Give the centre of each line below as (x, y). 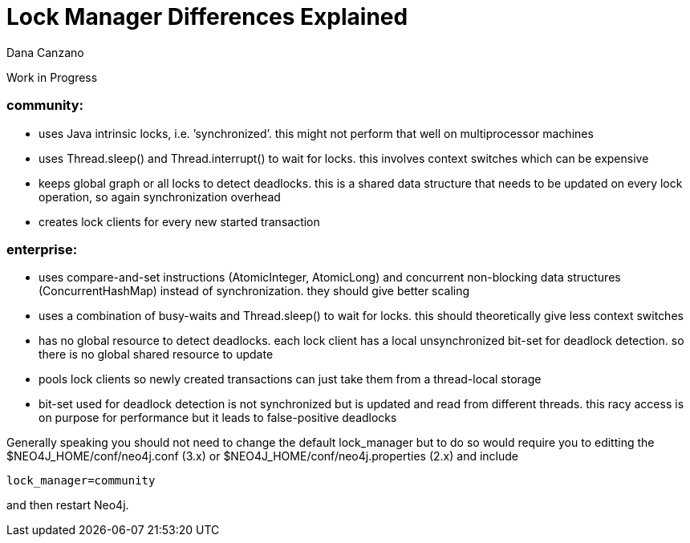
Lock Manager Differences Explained (207, 17)
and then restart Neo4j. (68, 505)
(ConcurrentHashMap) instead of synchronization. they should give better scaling (254, 291)
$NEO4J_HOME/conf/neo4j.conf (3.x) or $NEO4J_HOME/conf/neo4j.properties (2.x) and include (262, 456)
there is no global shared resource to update (156, 355)
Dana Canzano (45, 52)
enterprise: (42, 249)
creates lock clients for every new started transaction (179, 221)
